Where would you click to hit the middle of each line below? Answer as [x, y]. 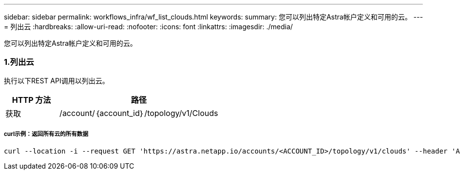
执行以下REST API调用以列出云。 [57, 80]
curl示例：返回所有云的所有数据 [46, 134]
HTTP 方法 [31, 100]
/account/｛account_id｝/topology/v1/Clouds [139, 113]
